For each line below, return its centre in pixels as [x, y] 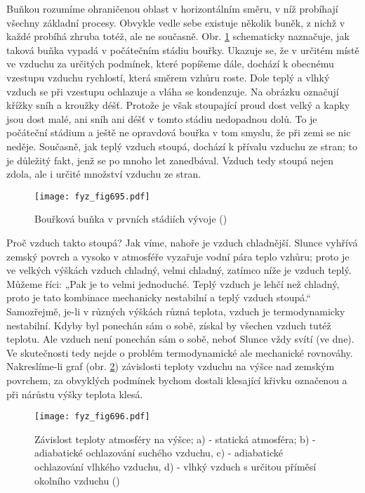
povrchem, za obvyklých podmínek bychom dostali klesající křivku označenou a [177, 380]
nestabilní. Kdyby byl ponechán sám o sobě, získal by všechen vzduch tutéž [169, 325]
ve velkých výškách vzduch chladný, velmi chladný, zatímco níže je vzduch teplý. [179, 270]
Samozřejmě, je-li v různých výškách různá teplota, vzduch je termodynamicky [176, 311]
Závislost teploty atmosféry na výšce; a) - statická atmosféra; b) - [175, 439]
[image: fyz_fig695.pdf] [92, 196]
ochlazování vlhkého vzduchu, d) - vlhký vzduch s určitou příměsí [175, 466]
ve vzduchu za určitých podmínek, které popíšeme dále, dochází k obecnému [170, 64]
